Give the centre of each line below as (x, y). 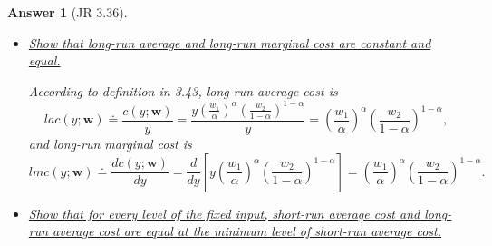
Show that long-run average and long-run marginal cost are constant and (230, 42)
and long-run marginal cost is (110, 143)
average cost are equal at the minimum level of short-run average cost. (247, 231)
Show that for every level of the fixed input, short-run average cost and (224, 213)
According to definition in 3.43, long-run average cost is (183, 90)
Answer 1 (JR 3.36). (68, 12)
